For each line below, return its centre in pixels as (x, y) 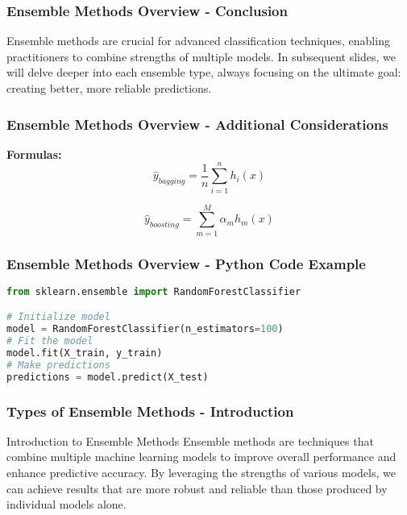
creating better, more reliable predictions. (109, 88)
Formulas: (34, 154)
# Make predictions (58, 365)
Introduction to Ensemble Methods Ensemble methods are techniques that (190, 440)
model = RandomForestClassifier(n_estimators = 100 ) (145, 329)
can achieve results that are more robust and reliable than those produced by (197, 488)
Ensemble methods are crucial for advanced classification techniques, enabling (198, 41)
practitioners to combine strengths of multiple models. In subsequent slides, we (201, 56)
